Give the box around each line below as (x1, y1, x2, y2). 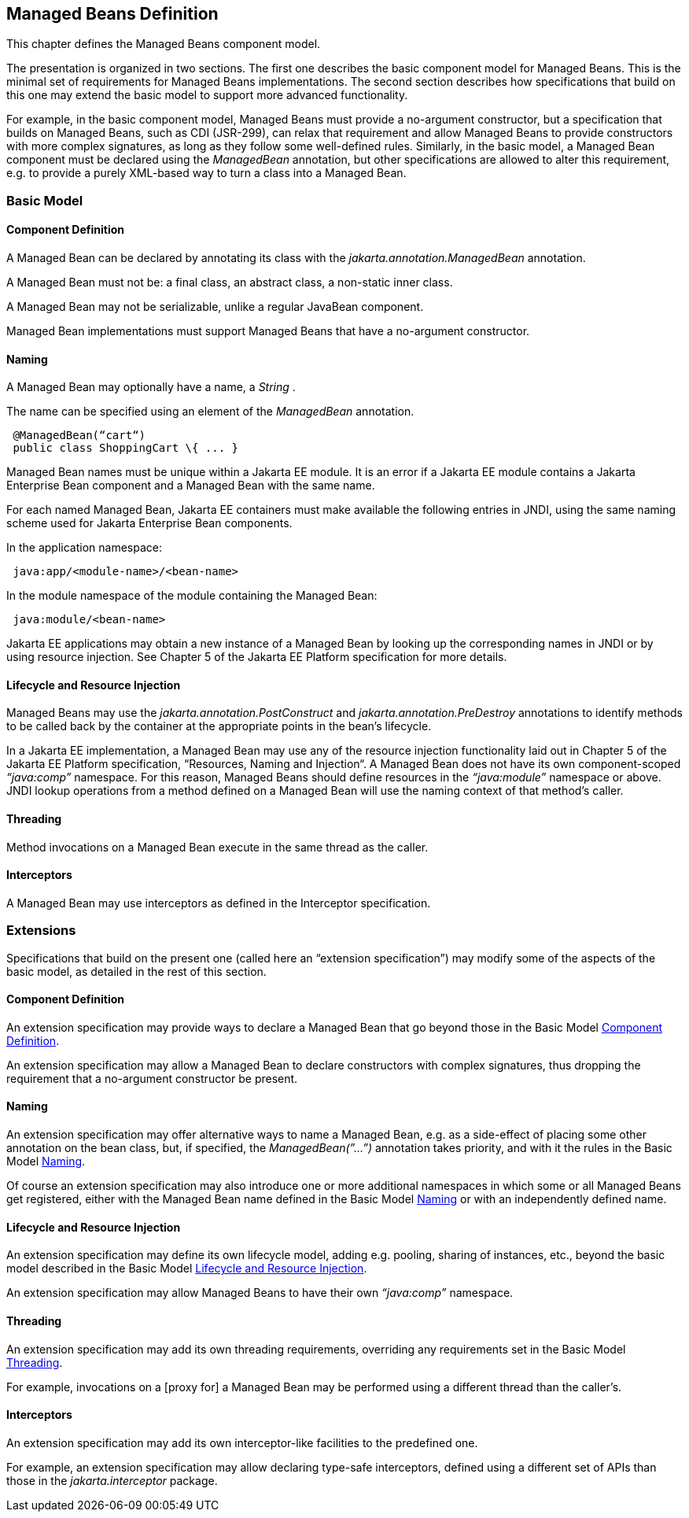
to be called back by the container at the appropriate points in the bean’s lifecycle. (6, 719, 432, 733)
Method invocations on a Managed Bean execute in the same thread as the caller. (6, 840, 429, 854)
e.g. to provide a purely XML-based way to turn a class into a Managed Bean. (6, 166, 407, 180)
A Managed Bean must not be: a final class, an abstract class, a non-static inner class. (6, 275, 453, 290)
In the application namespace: (6, 541, 162, 555)
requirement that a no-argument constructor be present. (6, 1071, 298, 1085)
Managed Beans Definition (6, 4, 219, 24)
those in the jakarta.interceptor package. (6, 1473, 218, 1487)
